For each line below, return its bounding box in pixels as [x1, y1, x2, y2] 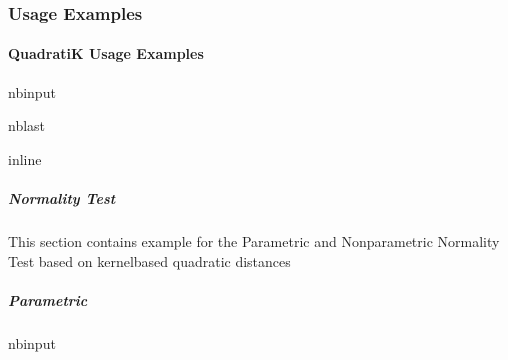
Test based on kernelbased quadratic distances [8, 250, 291, 271]
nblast [8, 115, 46, 136]
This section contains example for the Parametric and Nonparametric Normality [8, 230, 500, 251]
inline [8, 148, 42, 169]
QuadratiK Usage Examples [8, 43, 204, 64]
